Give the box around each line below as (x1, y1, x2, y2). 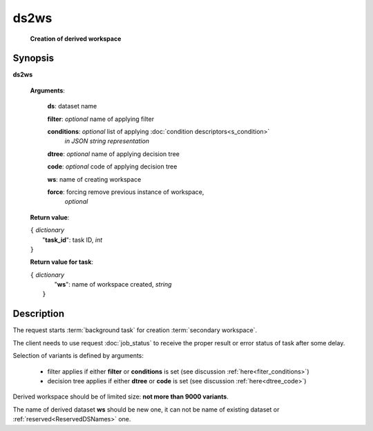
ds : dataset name (47, 102, 97, 111)
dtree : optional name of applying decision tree (47, 149, 180, 158)
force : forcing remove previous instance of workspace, (47, 187, 204, 196)
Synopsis (12, 52, 55, 64)
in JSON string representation (64, 137, 150, 145)
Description (12, 308, 65, 320)
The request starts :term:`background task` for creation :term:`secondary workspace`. (12, 326, 258, 334)
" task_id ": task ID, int (42, 236, 103, 244)
